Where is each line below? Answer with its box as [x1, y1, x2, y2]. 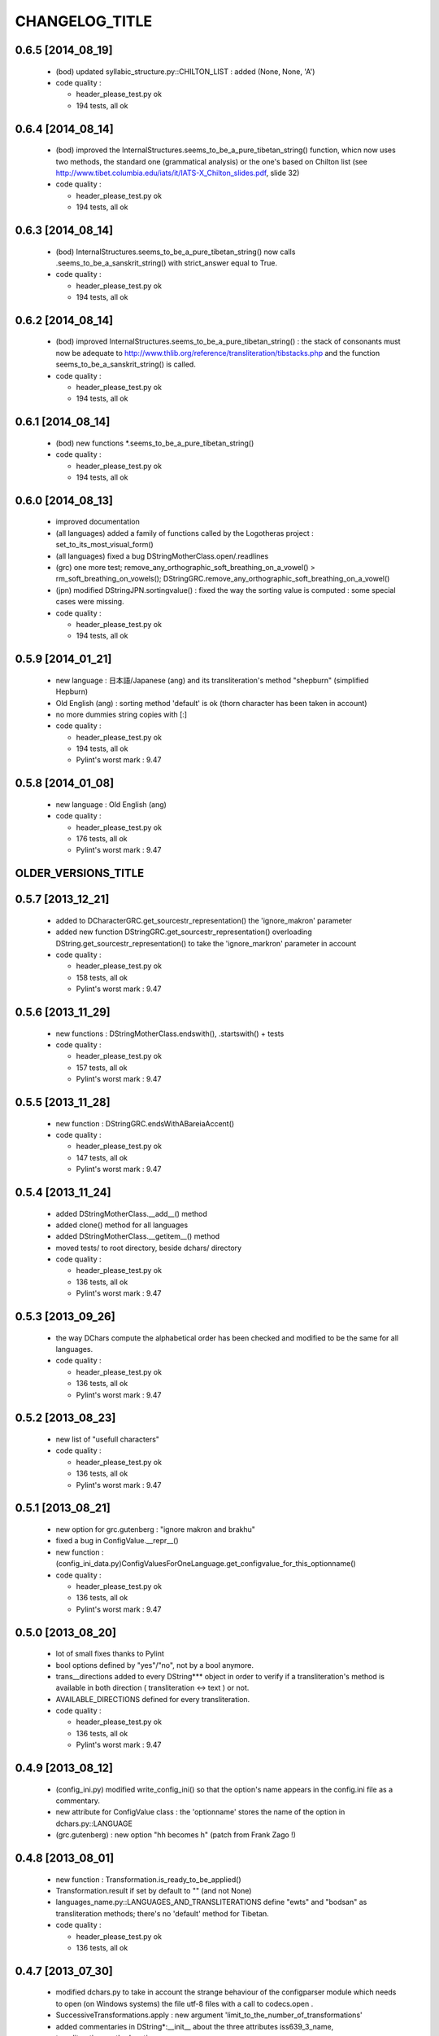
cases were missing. [55, 597, 125, 607]
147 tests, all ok [76, 1152, 128, 1162]
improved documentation [55, 517, 140, 527]
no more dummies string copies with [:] [55, 709, 187, 719]
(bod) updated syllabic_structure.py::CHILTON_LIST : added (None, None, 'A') [55, 66, 315, 77]
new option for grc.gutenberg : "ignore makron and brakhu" [55, 1525, 256, 1534]
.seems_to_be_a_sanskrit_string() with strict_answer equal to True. [55, 257, 278, 268]
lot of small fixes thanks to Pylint [55, 1649, 164, 1659]
